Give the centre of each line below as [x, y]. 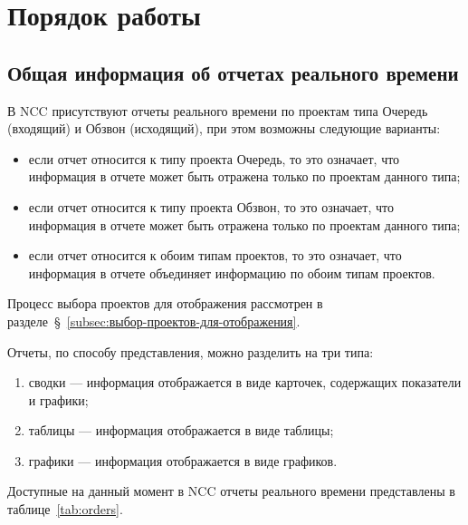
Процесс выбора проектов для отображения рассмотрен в [165, 303]
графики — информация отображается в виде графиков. [183, 460]
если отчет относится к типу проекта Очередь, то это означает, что [214, 158]
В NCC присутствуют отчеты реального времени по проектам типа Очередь [218, 110]
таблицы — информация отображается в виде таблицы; [181, 430]
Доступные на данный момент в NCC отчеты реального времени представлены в [231, 491]
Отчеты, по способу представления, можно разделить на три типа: [191, 351]
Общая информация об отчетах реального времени [233, 72]
